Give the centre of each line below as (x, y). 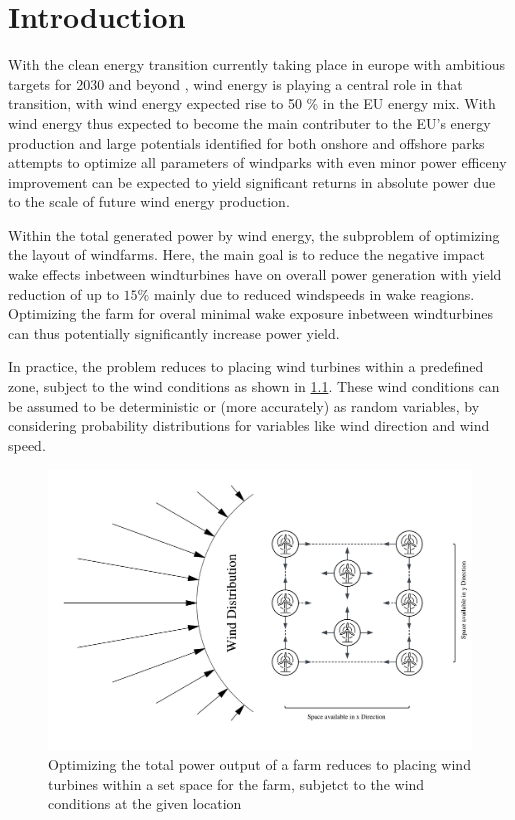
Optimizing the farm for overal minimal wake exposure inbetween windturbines (250, 313)
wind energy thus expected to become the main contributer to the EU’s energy (249, 122)
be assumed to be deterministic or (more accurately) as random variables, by (244, 405)
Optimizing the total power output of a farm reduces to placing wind (259, 764)
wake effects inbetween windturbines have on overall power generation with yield (255, 274)
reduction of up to (63, 293)
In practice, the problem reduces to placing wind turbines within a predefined (246, 366)
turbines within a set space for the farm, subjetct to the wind (236, 783)
